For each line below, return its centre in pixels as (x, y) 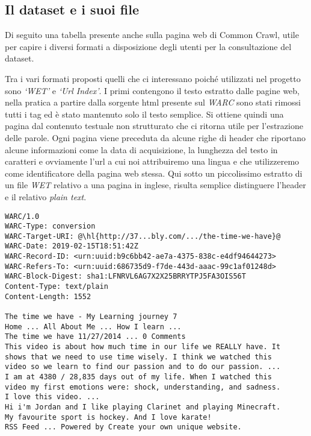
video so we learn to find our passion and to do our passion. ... (143, 367)
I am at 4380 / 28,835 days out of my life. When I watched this (138, 377)
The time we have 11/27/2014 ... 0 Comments (95, 337)
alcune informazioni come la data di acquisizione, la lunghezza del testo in (141, 149)
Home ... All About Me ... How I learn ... (93, 327)
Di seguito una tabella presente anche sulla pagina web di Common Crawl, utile (152, 35)
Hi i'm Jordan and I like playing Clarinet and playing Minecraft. (143, 407)
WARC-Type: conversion (50, 226)
